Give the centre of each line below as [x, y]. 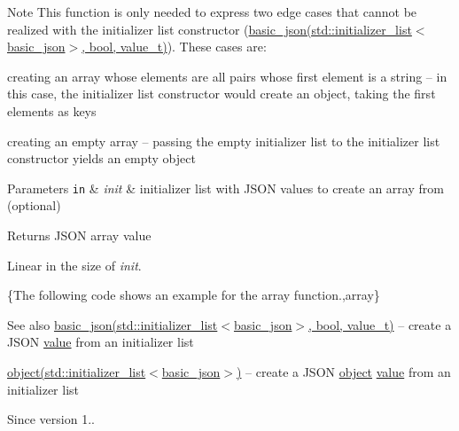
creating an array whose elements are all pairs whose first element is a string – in [227, 76]
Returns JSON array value [79, 235]
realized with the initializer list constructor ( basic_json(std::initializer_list [210, 29]
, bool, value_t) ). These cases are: [174, 47]
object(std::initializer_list [77, 371]
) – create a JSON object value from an [343, 371]
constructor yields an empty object [101, 158]
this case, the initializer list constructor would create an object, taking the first [222, 94]
